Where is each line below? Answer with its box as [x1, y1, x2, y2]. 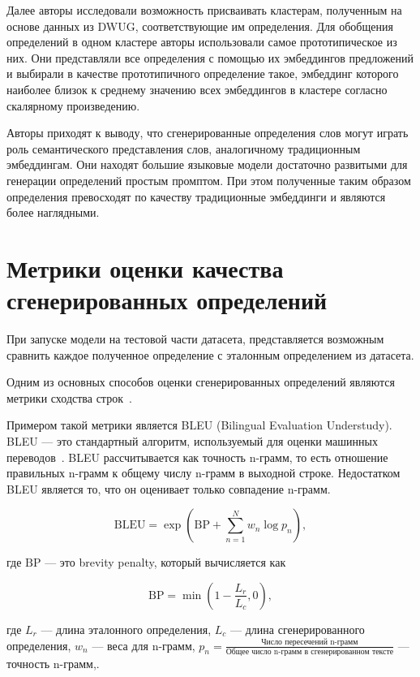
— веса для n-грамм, [92, 636, 195, 653]
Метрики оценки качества [6, 251, 284, 284]
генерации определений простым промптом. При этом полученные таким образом [6, 171, 411, 188]
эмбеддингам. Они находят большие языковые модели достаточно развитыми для [6, 156, 408, 173]
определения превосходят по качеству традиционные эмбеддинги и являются [6, 188, 386, 205]
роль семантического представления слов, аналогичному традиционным [6, 140, 361, 157]
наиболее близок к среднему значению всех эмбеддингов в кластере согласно [6, 80, 388, 97]
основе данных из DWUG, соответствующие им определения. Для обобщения [6, 17, 393, 34]
